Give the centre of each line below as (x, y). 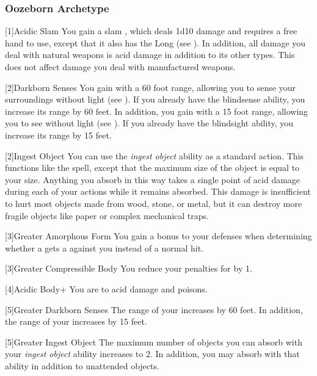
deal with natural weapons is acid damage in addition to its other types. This (150, 55)
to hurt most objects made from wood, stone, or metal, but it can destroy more (154, 203)
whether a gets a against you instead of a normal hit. (104, 248)
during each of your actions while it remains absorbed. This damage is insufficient (158, 191)
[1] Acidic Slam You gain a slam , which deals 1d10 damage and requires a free (151, 31)
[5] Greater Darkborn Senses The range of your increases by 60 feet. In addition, (154, 309)
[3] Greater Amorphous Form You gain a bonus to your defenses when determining (158, 236)
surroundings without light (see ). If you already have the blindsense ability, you (155, 99)
